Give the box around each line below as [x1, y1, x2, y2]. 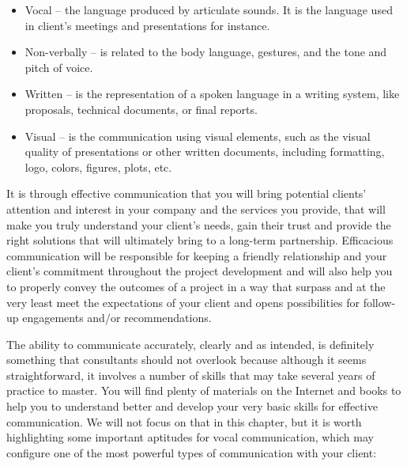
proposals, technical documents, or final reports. [24, 100, 258, 117]
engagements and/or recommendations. [22, 309, 212, 326]
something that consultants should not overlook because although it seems [6, 351, 367, 368]
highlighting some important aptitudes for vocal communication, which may [6, 429, 374, 445]
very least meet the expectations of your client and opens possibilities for [6, 294, 360, 310]
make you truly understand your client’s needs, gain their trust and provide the [6, 216, 391, 233]
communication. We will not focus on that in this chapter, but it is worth [6, 413, 362, 430]
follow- [363, 294, 396, 310]
